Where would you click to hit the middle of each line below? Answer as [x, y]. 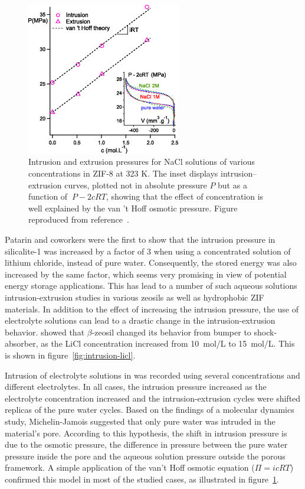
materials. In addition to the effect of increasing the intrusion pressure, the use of [152, 309]
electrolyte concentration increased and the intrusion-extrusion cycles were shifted [153, 398]
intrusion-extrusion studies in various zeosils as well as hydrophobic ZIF [135, 297]
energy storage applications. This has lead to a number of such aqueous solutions [151, 286]
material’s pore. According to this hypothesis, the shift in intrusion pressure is [146, 433]
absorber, [22, 343]
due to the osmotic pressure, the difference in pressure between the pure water [146, 444]
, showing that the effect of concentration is [185, 196]
